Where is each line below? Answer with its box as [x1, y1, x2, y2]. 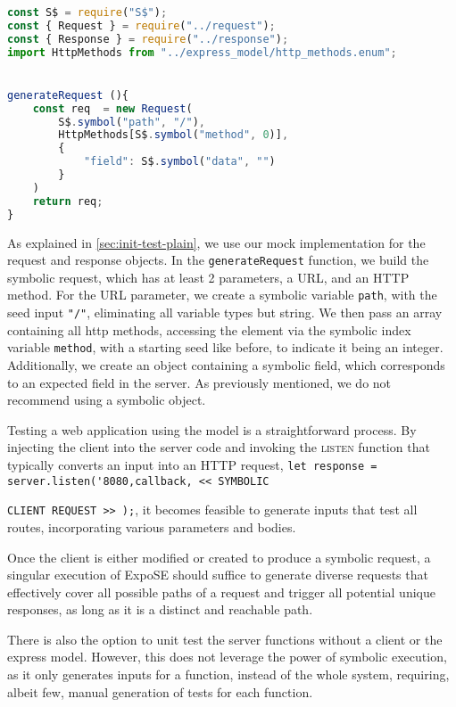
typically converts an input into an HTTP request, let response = [7, 455, 377, 473]
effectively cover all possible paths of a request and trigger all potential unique [7, 582, 435, 601]
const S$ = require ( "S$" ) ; [7, 6, 168, 19]
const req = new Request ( [32, 102, 193, 115]
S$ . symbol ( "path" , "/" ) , [58, 115, 206, 128]
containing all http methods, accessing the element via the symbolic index [7, 320, 411, 339]
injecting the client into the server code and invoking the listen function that [7, 438, 430, 456]
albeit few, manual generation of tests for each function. [7, 682, 313, 701]
